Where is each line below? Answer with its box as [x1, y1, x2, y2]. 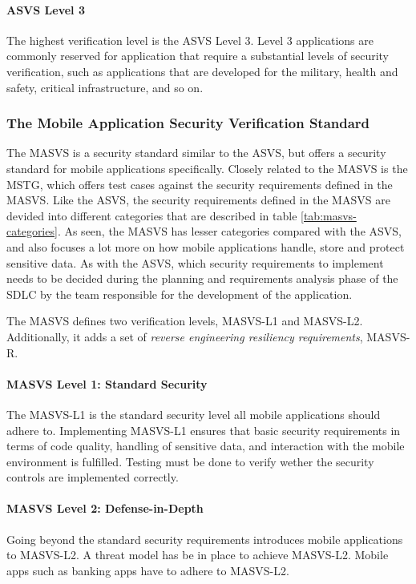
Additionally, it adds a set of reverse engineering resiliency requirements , [6, 328, 363, 344]
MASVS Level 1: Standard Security [6, 375, 208, 392]
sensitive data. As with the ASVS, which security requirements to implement [6, 254, 384, 271]
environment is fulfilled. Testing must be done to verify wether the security [6, 453, 374, 469]
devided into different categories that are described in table [6, 207, 297, 224]
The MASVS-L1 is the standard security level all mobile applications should [6, 405, 381, 422]
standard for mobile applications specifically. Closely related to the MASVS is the [6, 159, 408, 176]
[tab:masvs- [301, 207, 357, 224]
